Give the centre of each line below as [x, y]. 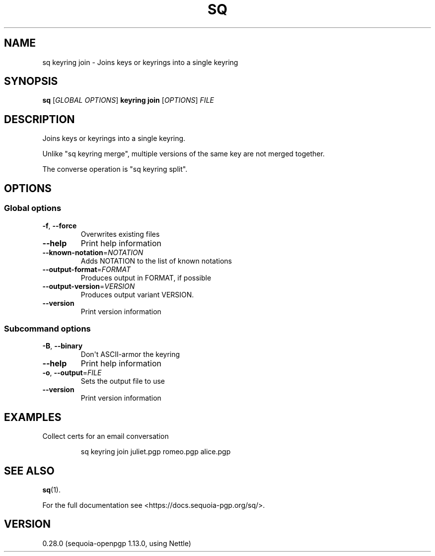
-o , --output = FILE [72, 373]
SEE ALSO [29, 471]
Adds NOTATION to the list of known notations [156, 261]
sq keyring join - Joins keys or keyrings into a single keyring [140, 62]
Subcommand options [47, 328]
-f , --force [60, 225]
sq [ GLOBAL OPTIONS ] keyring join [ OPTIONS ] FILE [128, 100]
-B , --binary [63, 346]
